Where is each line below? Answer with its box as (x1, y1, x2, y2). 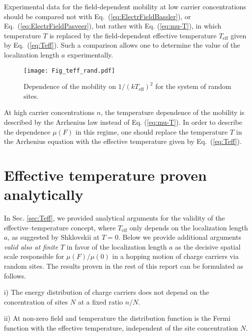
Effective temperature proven (4, 165, 207, 185)
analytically (4, 184, 84, 204)
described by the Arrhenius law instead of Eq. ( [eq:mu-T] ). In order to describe (4, 117, 242, 127)
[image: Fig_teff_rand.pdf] (24, 67, 115, 74)
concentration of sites (4, 296, 68, 307)
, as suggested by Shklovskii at (7, 232, 100, 242)
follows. (4, 270, 27, 280)
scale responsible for (4, 251, 64, 261)
